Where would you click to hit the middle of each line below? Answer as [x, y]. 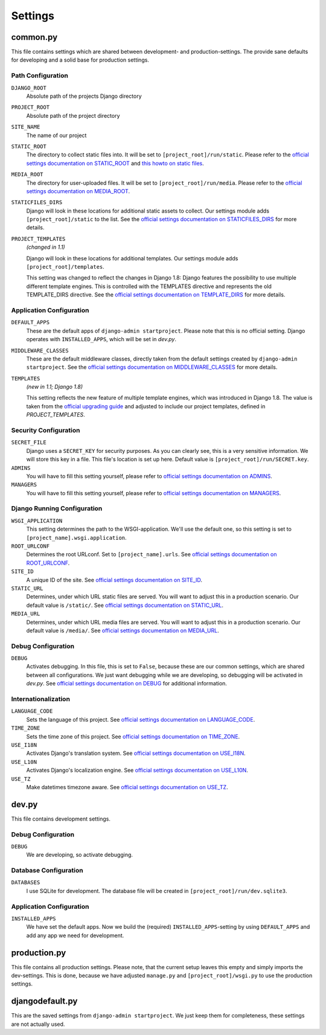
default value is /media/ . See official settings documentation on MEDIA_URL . [123, 630]
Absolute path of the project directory [73, 115]
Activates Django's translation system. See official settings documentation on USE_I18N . [136, 753]
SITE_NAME [26, 127]
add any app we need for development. [75, 935]
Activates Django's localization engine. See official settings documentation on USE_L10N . [137, 771]
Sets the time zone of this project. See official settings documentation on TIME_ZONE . [133, 736]
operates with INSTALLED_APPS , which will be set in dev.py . [101, 339]
